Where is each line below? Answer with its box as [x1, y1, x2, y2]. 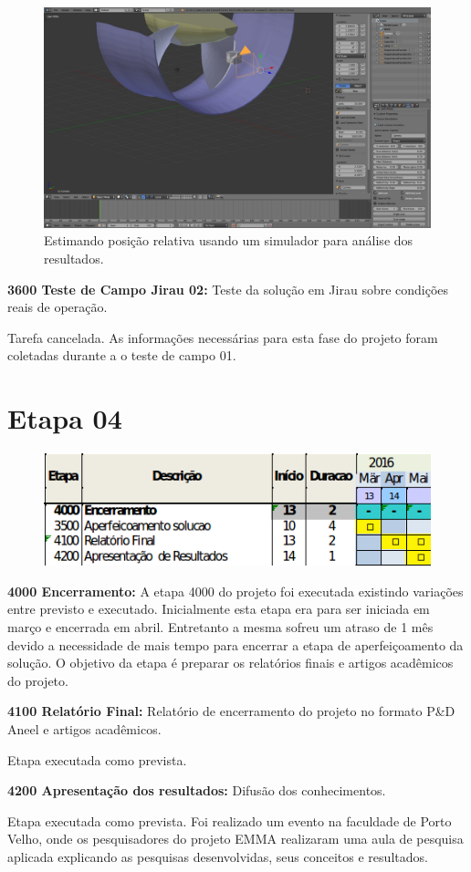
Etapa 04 [7, 400, 122, 437]
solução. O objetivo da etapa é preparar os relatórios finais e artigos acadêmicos [7, 653, 454, 672]
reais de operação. [7, 297, 108, 317]
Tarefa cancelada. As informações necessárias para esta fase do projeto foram [7, 327, 438, 347]
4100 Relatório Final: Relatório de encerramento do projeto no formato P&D [7, 701, 455, 721]
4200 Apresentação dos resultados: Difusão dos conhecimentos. [7, 781, 386, 800]
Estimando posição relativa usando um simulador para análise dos [44, 231, 413, 250]
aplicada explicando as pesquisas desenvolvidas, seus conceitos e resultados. [7, 846, 428, 866]
